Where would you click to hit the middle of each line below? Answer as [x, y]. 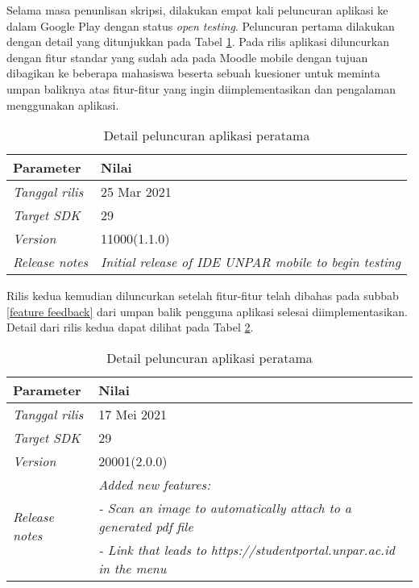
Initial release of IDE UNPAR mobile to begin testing [251, 262]
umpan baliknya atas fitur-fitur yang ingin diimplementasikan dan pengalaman [201, 88]
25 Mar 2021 [136, 192]
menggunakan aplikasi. [63, 104]
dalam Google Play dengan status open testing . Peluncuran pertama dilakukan [201, 25]
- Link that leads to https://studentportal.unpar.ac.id [247, 549]
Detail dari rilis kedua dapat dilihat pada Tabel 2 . [130, 327]
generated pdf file [146, 526]
